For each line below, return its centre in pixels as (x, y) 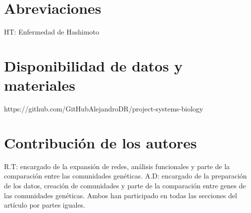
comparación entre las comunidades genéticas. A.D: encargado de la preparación (125, 176)
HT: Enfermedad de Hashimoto (52, 32)
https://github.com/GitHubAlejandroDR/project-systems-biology (104, 109)
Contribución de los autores (100, 142)
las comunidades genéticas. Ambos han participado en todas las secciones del (121, 195)
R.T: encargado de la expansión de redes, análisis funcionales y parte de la (117, 166)
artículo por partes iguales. (45, 205)
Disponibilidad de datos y (93, 65)
